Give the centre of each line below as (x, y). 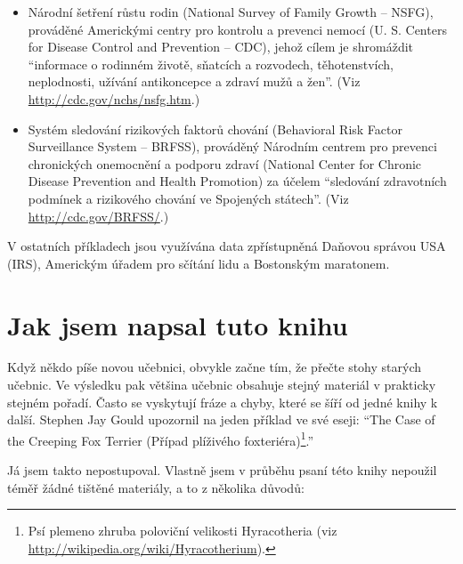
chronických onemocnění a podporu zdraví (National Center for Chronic (225, 163)
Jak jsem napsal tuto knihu (178, 324)
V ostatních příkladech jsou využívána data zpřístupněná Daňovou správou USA (227, 246)
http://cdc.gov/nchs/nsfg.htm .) (114, 98)
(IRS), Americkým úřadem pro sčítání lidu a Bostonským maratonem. (199, 263)
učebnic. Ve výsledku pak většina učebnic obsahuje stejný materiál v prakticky (222, 385)
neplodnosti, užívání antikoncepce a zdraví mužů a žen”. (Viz (194, 81)
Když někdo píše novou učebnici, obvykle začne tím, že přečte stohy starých (214, 367)
